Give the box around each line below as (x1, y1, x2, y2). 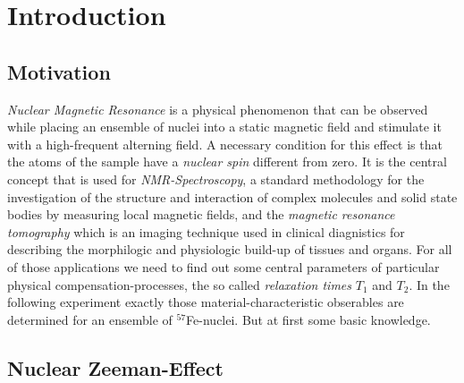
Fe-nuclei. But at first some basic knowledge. (186, 310, 431, 328)
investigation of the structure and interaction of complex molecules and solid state (7, 187, 458, 206)
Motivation (7, 57, 111, 85)
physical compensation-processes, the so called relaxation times (7, 275, 352, 294)
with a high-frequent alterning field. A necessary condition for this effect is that (7, 134, 443, 153)
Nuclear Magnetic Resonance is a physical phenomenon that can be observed (7, 99, 428, 118)
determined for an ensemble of (7, 310, 173, 328)
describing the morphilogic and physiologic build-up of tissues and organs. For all (7, 240, 452, 259)
